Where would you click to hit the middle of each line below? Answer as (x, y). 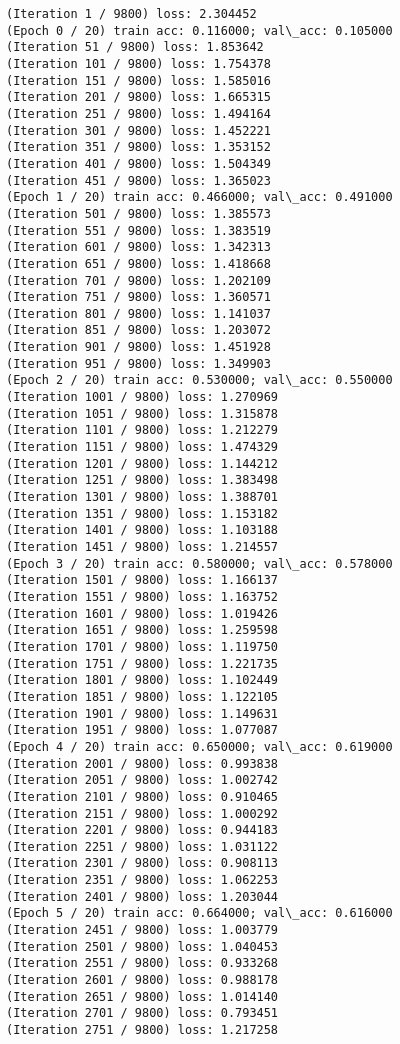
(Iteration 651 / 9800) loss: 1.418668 (138, 263)
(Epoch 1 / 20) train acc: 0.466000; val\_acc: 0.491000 (199, 197)
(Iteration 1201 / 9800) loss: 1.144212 (142, 463)
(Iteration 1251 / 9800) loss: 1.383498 (142, 480)
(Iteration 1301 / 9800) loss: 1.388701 (142, 497)
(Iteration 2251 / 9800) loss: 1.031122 (142, 846)
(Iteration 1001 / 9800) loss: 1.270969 (142, 397)
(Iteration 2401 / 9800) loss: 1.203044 (142, 896)
